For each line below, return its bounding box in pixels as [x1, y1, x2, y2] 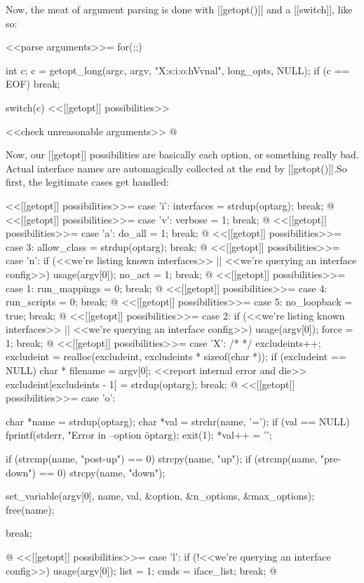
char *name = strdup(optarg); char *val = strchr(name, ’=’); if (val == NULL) [6, 413, 350, 428]
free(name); [6, 502, 55, 516]
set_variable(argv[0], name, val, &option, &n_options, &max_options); [6, 488, 315, 503]
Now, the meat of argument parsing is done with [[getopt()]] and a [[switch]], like [6, 2, 353, 16]
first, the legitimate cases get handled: [6, 174, 169, 189]
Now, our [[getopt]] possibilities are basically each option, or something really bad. [6, 147, 359, 162]
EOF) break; [6, 76, 60, 91]
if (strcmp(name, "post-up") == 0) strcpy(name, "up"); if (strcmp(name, [6, 451, 318, 466]
